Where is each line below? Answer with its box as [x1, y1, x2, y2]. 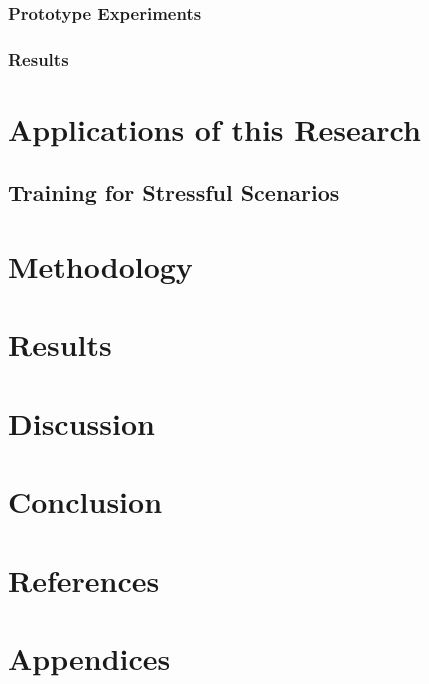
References [8, 559, 160, 600]
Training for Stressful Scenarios [8, 177, 340, 208]
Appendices [8, 637, 171, 678]
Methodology [8, 246, 193, 287]
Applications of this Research [8, 108, 421, 149]
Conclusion [8, 481, 163, 522]
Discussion [8, 402, 155, 443]
